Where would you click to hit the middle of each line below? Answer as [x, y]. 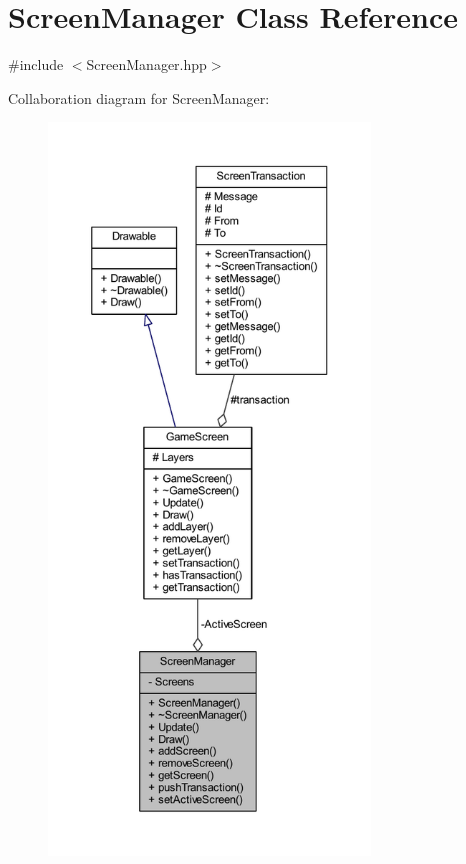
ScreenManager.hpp [146, 64]
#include [36, 64]
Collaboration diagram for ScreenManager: [139, 97]
